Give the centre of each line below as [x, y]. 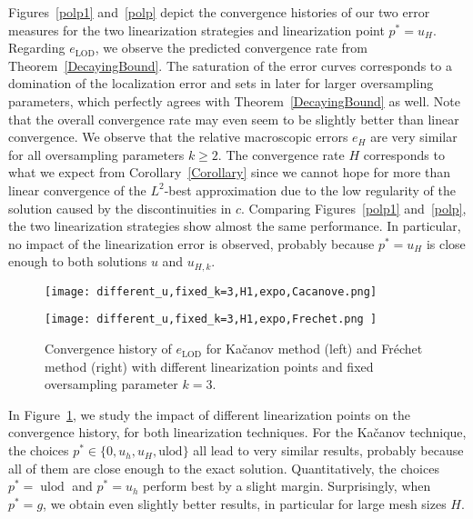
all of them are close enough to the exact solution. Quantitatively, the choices [224, 468]
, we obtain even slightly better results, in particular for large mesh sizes [245, 503]
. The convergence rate [281, 154]
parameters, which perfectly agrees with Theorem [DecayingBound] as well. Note [235, 100]
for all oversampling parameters [96, 154]
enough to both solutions [78, 261]
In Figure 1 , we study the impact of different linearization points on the [209, 414]
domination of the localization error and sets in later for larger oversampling [221, 83]
